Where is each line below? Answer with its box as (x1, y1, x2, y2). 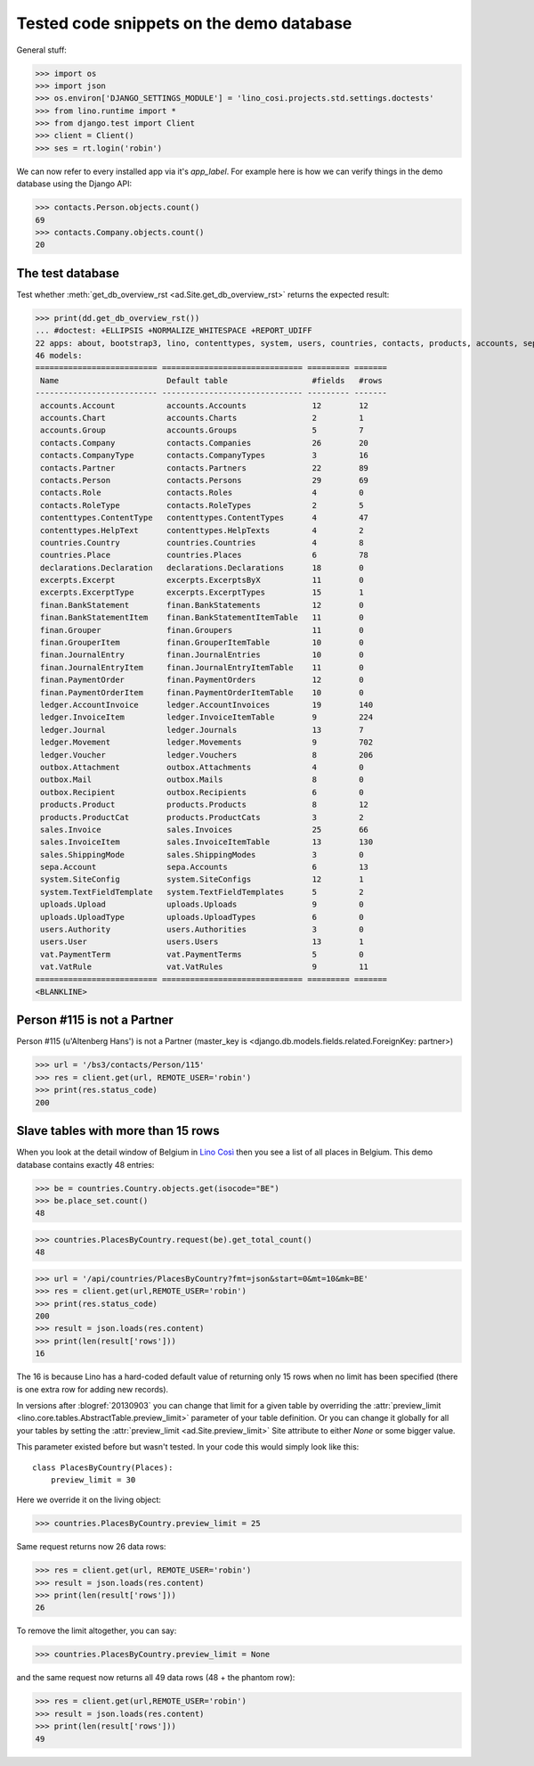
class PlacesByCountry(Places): (32, 1462, 174, 1473)
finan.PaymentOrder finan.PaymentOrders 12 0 (40, 675, 364, 686)
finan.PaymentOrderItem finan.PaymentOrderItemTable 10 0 (40, 687, 364, 697)
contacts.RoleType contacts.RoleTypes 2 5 (40, 500, 364, 510)
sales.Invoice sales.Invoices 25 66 (40, 825, 369, 834)
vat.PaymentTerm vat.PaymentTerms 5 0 (40, 949, 364, 959)
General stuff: (16, 45, 67, 55)
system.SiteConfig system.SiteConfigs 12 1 (40, 875, 364, 884)
